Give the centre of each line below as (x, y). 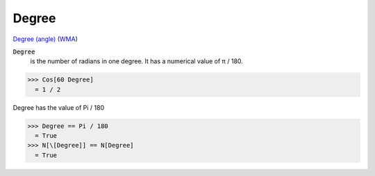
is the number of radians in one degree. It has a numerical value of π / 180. (136, 61)
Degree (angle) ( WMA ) (45, 39)
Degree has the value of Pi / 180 (58, 107)
